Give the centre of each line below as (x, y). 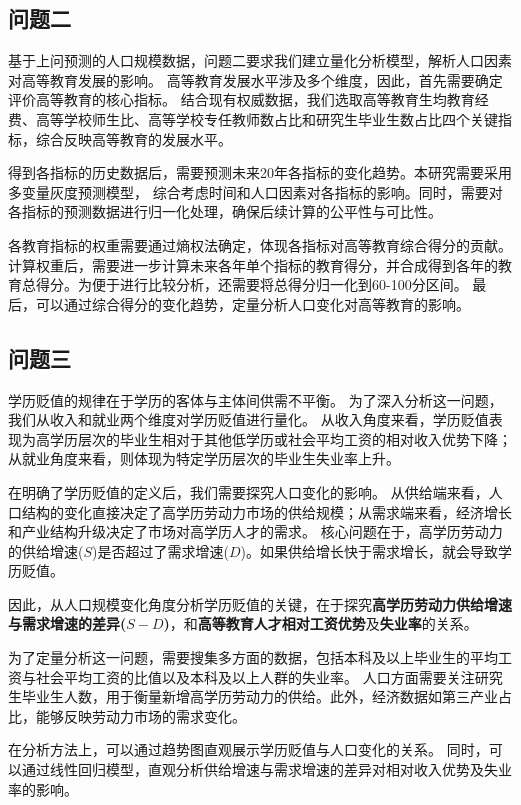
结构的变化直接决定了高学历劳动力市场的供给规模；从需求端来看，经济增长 (266, 511)
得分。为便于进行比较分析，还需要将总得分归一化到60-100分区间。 (251, 284)
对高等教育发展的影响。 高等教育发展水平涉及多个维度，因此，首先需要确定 (255, 79)
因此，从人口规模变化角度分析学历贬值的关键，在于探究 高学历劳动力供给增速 (260, 603)
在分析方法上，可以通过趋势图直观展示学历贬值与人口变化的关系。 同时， (248, 749)
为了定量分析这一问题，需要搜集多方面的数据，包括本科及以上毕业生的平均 (253, 657)
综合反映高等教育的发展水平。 (133, 138)
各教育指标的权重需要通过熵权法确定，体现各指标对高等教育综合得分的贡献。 (260, 244)
